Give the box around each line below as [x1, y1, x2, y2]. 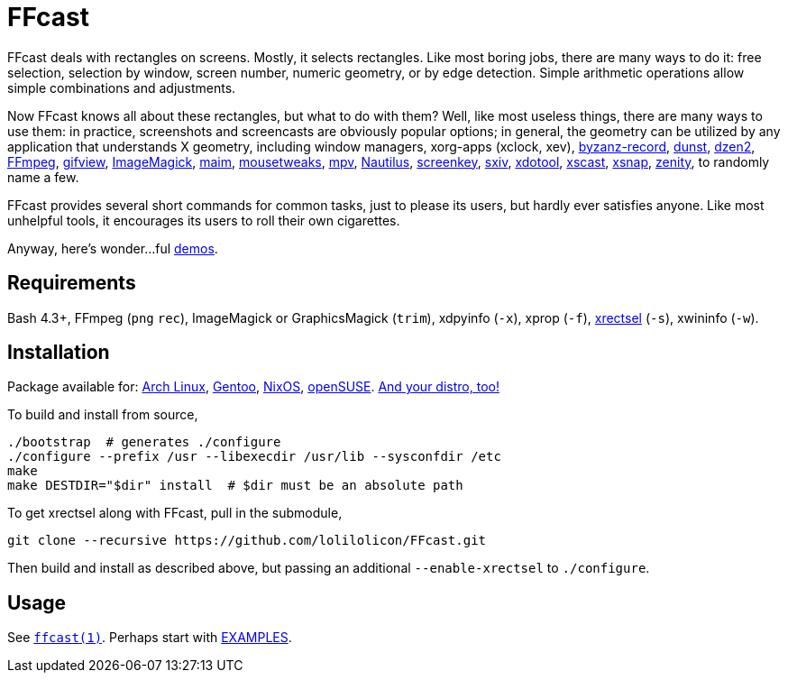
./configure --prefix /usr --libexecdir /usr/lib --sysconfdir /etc [7, 449, 501, 464]
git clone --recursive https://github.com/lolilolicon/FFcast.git [7, 533, 487, 548]
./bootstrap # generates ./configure [7, 435, 281, 450]
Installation [7, 341, 110, 364]
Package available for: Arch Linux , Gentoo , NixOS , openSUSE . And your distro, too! [7, 379, 499, 395]
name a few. [7, 169, 79, 185]
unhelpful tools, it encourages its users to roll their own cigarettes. [7, 212, 400, 228]
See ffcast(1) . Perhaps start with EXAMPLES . [7, 629, 292, 646]
